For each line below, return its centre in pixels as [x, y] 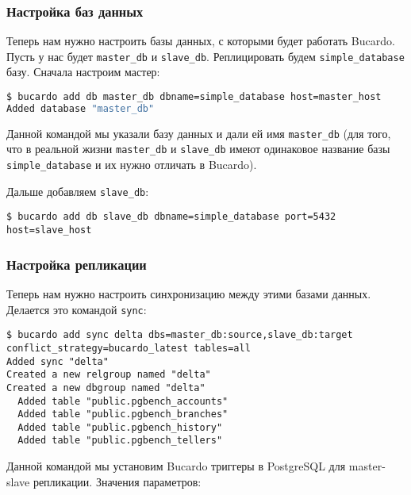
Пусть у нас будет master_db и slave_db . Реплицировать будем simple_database [205, 56]
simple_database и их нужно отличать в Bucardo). [132, 165]
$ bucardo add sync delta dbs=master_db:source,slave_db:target [180, 335]
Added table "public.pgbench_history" [120, 427]
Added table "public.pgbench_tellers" [120, 441]
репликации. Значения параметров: [117, 481]
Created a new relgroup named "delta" [109, 375]
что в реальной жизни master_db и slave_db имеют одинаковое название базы [198, 149]
